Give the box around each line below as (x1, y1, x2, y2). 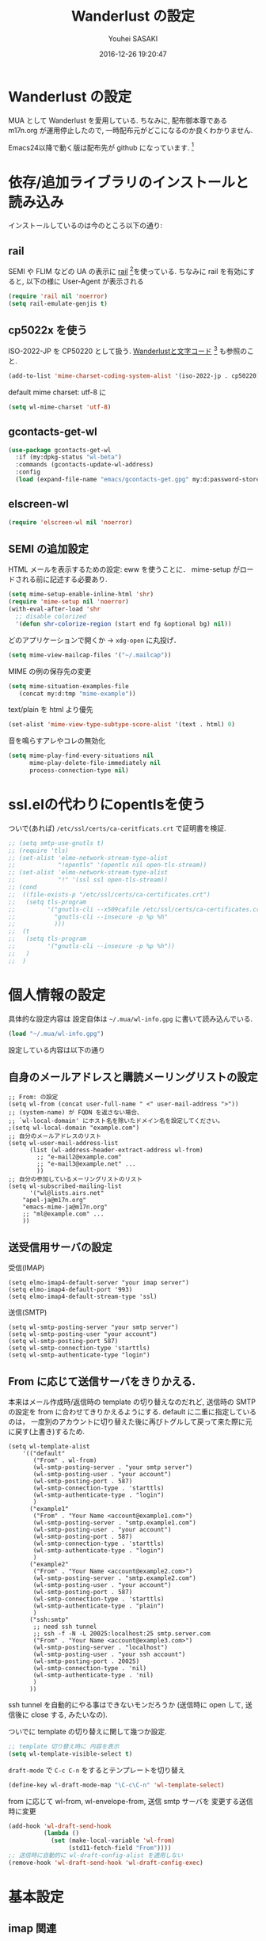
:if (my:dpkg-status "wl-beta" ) (15, 453, 123, 462)
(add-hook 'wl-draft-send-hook (8, 1822, 112, 1830)
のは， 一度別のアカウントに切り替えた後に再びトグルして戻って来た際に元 (8, 1417, 253, 1426)
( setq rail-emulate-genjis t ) (8, 299, 108, 307)
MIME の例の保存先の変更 (8, 666, 92, 676)
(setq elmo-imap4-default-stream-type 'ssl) (8, 1292, 158, 1301)
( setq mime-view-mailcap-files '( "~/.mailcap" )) (8, 651, 172, 659)
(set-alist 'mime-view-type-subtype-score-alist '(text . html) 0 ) (8, 721, 236, 729)
